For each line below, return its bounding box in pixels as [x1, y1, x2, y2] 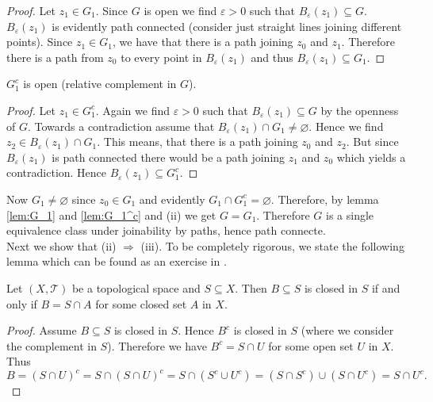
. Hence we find [308, 117, 384, 134]
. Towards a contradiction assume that [27, 117, 215, 134]
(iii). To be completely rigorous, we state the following [140, 237, 404, 254]
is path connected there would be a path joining [52, 148, 285, 165]
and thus [251, 48, 293, 65]
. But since [346, 133, 399, 150]
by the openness [320, 101, 399, 118]
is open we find [144, 2, 217, 18]
